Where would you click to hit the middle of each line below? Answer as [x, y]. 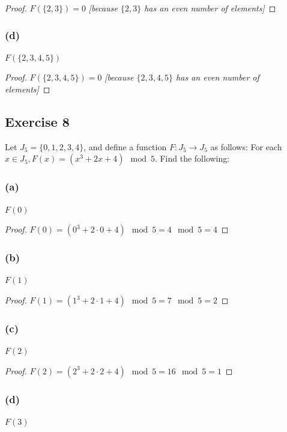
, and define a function [125, 146]
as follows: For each [246, 146]
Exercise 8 [37, 121]
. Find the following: [192, 158]
